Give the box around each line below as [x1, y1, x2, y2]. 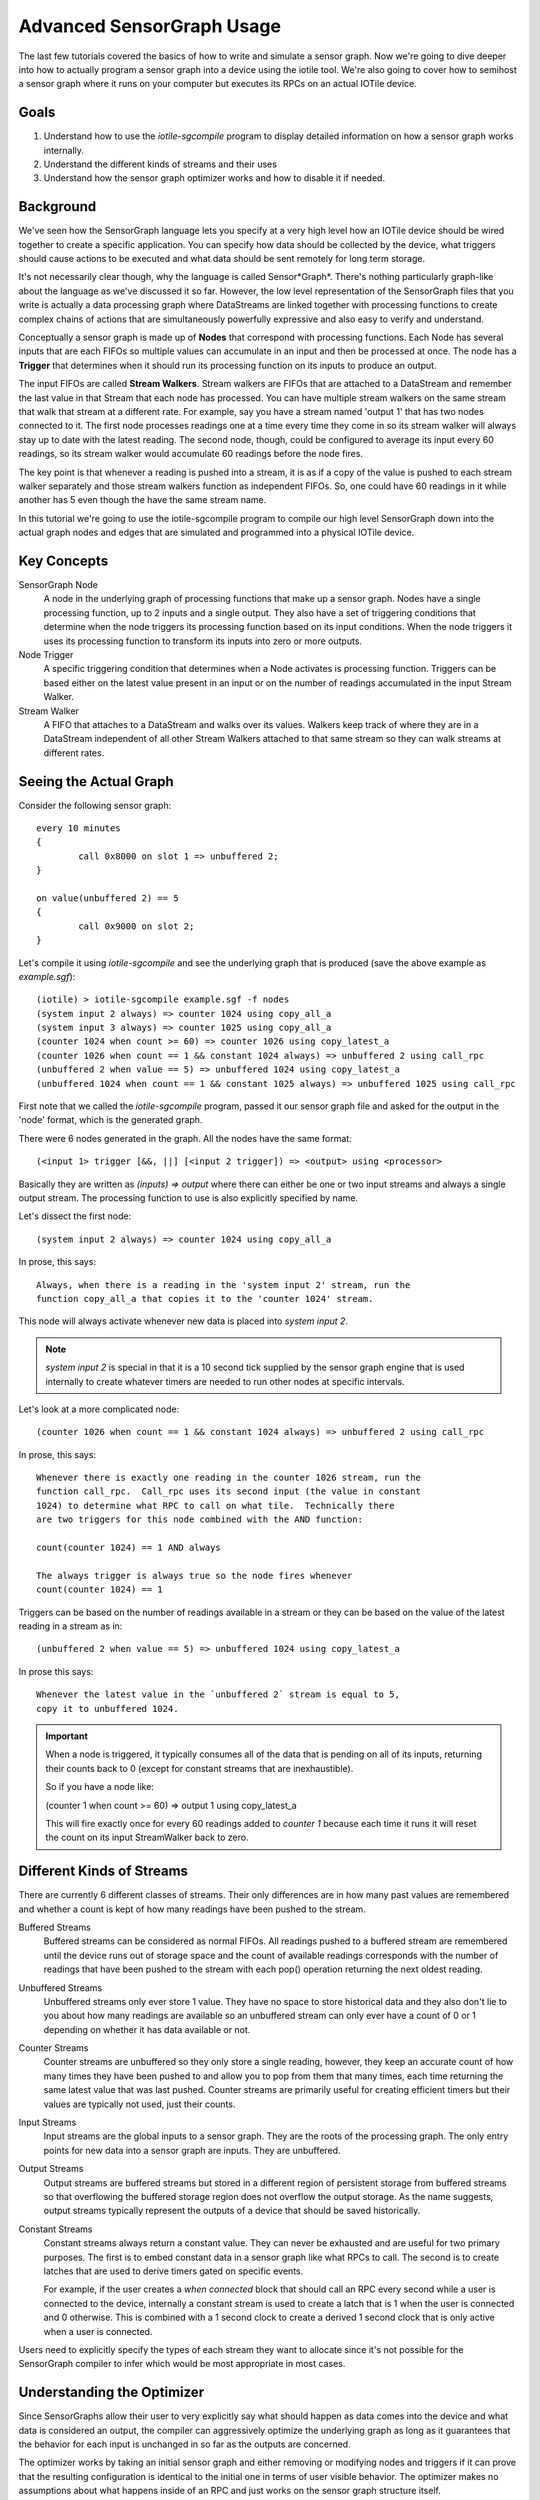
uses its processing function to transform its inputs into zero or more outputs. [43, 635, 363, 647]
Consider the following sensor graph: [18, 799, 172, 811]
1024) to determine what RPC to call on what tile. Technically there [36, 1500, 395, 1511]
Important [45, 1730, 89, 1742]
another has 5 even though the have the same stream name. [18, 494, 267, 506]
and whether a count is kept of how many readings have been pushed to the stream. [18, 1903, 367, 1915]
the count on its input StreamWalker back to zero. [45, 1831, 249, 1844]
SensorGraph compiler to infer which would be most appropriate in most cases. [18, 2358, 346, 2370]
